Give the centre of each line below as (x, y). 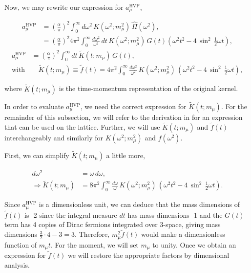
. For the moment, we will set (94, 244)
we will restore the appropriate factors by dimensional (148, 255)
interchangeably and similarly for (54, 137)
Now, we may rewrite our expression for (64, 7)
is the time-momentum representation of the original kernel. (148, 88)
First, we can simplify (37, 155)
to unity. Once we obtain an (194, 244)
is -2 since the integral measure (71, 215)
